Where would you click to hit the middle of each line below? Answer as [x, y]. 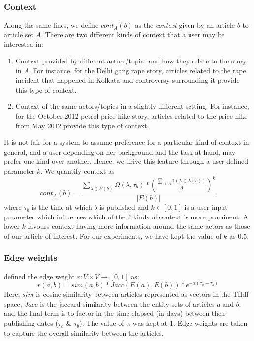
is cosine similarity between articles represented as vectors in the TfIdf [142, 294]
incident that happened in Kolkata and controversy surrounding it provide [127, 80]
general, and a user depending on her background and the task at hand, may [120, 151]
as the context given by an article [185, 25]
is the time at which [62, 207]
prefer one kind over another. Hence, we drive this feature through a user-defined [126, 161]
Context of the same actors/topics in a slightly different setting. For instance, [132, 106]
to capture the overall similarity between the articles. [84, 332]
